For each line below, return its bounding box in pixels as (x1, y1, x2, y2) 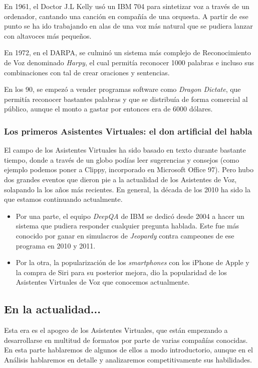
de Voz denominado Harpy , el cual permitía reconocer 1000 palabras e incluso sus (4, 57, 254, 67)
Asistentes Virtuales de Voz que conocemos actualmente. (16, 277, 190, 287)
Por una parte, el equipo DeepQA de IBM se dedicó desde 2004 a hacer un (16, 210, 244, 221)
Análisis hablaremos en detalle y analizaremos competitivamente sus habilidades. (4, 354, 252, 364)
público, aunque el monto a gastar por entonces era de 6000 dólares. (4, 103, 213, 114)
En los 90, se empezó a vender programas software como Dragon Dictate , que (4, 84, 241, 94)
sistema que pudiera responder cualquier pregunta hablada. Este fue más (16, 220, 239, 231)
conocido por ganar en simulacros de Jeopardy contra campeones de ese (16, 230, 234, 240)
